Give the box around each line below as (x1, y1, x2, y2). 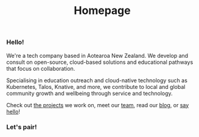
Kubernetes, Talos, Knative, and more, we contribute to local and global (6, 83, 186, 90)
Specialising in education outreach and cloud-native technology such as (6, 77, 187, 84)
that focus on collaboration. (6, 65, 75, 72)
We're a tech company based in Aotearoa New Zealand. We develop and (6, 52, 189, 59)
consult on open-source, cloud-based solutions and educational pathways (6, 58, 194, 66)
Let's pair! (6, 123, 38, 132)
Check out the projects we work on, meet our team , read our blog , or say (6, 101, 189, 108)
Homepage (74, 4, 131, 18)
